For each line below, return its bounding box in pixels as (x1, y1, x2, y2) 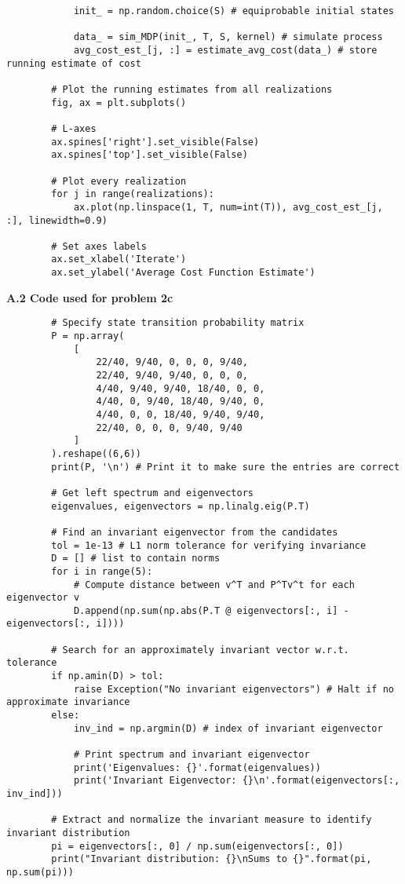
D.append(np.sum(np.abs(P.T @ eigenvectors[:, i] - (73, 605, 349, 616)
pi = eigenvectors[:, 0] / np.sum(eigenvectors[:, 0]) (51, 840, 344, 852)
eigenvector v (6, 592, 80, 604)
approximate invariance (6, 696, 130, 708)
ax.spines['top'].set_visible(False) (51, 149, 248, 161)
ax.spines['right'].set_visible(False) (51, 136, 260, 148)
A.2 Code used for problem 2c (6, 289, 173, 305)
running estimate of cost (6, 57, 141, 69)
